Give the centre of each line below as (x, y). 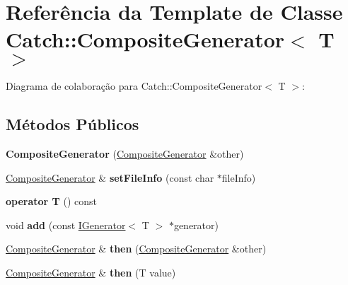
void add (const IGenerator (66, 225)
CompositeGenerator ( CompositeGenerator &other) (125, 154)
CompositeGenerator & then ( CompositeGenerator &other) (136, 249)
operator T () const (51, 201)
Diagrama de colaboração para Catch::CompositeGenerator (134, 86)
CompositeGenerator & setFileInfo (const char (110, 177)
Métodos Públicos (72, 124)
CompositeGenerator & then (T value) (91, 273)
